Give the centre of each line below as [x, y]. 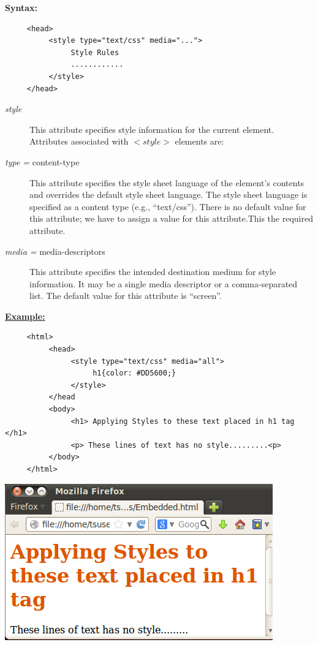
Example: [25, 316]
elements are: [199, 141]
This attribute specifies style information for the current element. [152, 129]
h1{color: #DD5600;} [134, 373]
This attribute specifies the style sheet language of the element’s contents [167, 182]
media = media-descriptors [55, 251]
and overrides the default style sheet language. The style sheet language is [168, 194]
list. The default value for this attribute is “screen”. [126, 296]
